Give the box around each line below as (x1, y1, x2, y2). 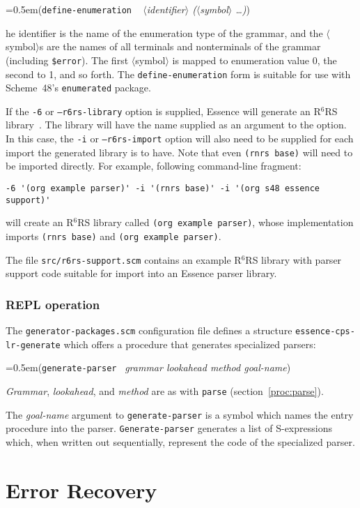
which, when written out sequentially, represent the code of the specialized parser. (6, 435, 355, 449)
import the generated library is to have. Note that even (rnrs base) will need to (6, 144, 353, 159)
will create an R (6, 215, 74, 230)
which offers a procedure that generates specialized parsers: (63, 336, 316, 351)
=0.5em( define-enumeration (6, 2, 132, 16)
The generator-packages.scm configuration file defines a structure (6, 323, 292, 338)
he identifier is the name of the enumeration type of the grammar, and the (6, 25, 323, 40)
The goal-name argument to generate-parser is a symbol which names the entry (6, 407, 354, 421)
